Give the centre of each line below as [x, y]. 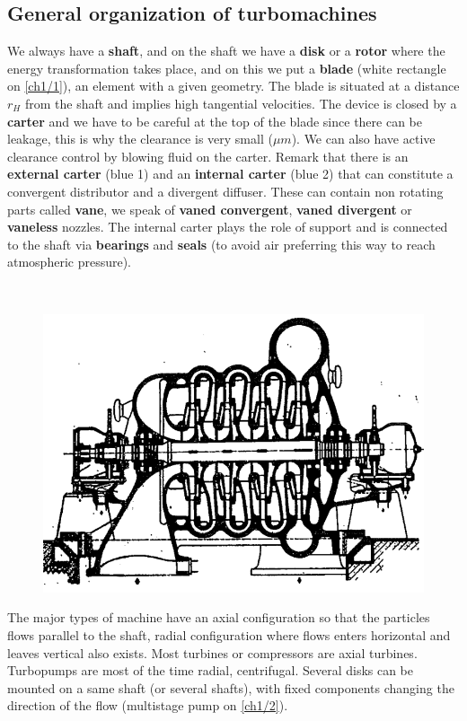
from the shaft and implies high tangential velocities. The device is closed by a [241, 103]
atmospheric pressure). [70, 262]
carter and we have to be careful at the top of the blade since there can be [215, 121]
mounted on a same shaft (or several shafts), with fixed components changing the [231, 687]
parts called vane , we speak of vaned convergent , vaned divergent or [210, 209]
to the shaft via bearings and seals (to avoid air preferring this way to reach [221, 244]
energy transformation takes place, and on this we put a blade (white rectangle [227, 68]
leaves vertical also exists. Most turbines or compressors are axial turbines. [212, 652]
